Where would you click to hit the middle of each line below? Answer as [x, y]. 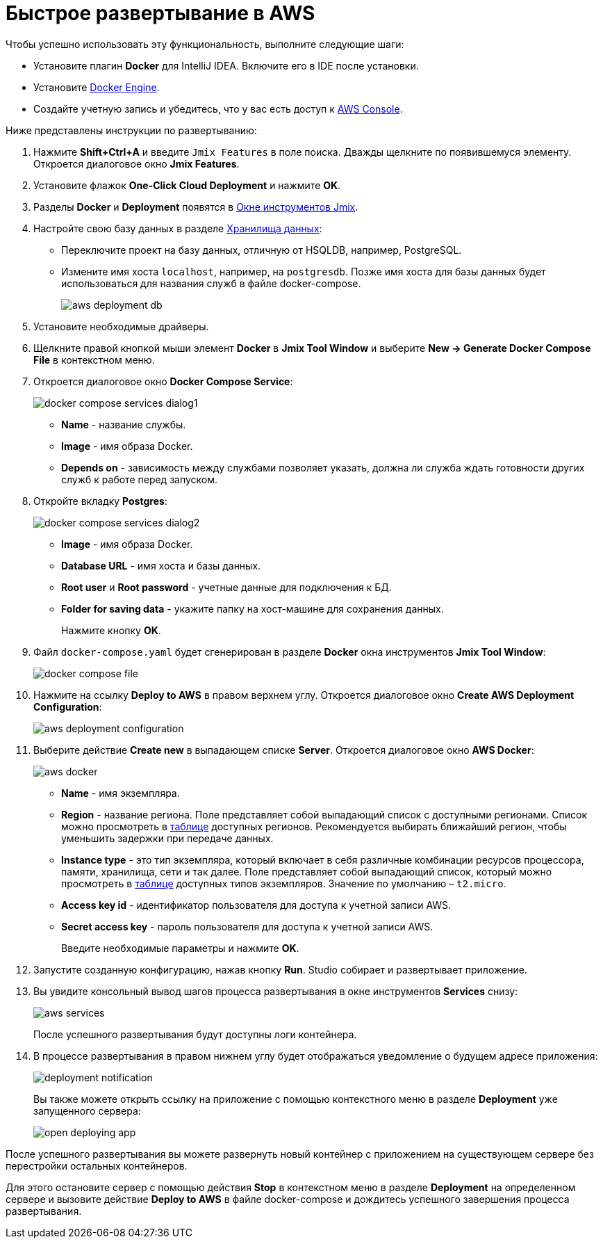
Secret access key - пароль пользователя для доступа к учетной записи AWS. [247, 926]
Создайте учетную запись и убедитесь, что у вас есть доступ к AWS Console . [218, 108]
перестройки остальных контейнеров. [97, 1165]
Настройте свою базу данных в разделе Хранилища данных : [178, 228]
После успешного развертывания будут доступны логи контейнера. [195, 1034]
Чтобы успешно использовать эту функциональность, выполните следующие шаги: [205, 44]
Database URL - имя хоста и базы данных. [161, 565]
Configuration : [68, 706]
